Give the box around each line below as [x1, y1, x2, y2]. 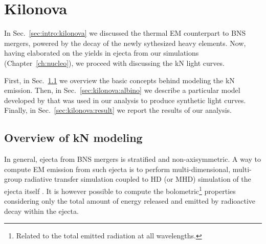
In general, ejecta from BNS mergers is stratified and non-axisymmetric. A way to [4, 154, 261, 164]
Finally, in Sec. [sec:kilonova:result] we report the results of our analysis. [4, 105, 232, 115]
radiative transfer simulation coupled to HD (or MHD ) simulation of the [24, 174, 251, 184]
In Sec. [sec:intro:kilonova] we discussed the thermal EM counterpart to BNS [4, 28, 246, 38]
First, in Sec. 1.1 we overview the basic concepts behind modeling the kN [4, 75, 235, 85]
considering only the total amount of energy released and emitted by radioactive [4, 196, 256, 206]
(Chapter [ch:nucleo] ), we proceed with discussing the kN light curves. [4, 57, 225, 68]
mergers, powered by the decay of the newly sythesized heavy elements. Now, [4, 37, 246, 48]
